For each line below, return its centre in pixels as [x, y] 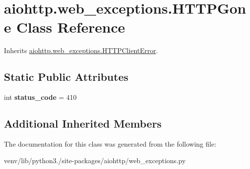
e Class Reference [64, 27]
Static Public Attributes [66, 77]
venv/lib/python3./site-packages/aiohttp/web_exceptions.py [95, 160]
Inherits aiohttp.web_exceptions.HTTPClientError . [81, 50]
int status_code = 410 [40, 97]
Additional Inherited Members [83, 123]
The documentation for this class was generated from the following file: [110, 143]
